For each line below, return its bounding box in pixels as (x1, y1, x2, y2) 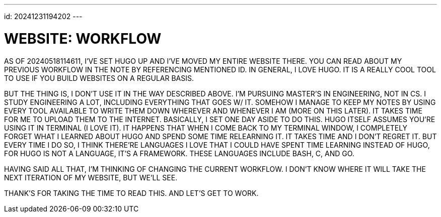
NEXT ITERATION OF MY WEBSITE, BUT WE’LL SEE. (4, 173, 178, 182)
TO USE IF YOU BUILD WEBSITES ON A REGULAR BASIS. (4, 73, 194, 82)
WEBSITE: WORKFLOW (4, 30, 162, 47)
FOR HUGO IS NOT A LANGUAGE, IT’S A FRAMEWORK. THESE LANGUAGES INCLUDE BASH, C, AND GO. (4, 149, 354, 158)
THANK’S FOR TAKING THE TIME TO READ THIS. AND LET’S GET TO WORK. (4, 188, 259, 197)
